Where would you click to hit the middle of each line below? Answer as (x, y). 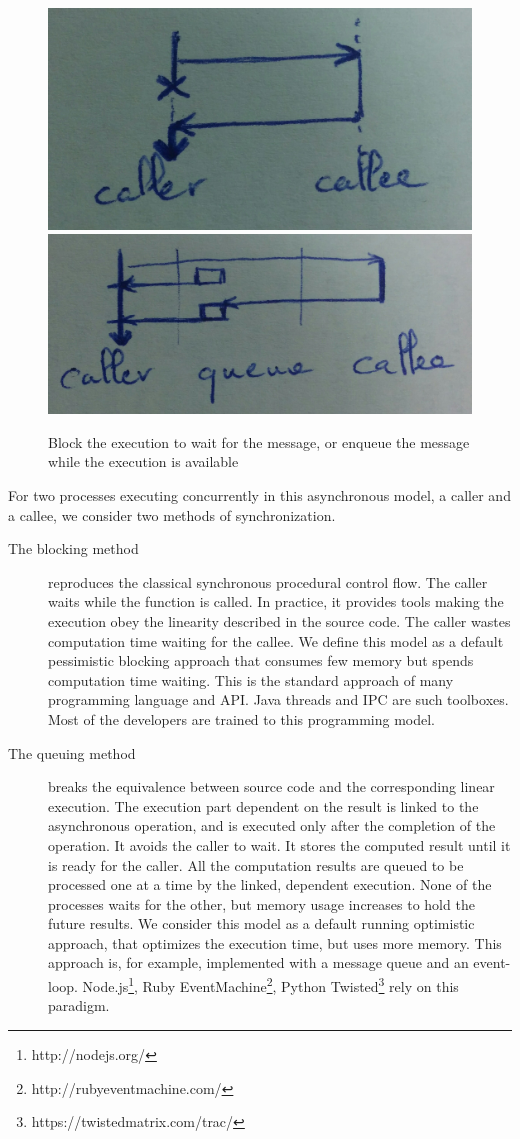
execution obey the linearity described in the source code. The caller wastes (279, 620)
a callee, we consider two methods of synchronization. (172, 514)
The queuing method (72, 752)
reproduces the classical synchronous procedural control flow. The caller (268, 581)
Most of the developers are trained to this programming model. (241, 718)
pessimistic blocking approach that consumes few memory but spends (261, 660)
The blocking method (73, 548)
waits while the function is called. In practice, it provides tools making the (276, 601)
